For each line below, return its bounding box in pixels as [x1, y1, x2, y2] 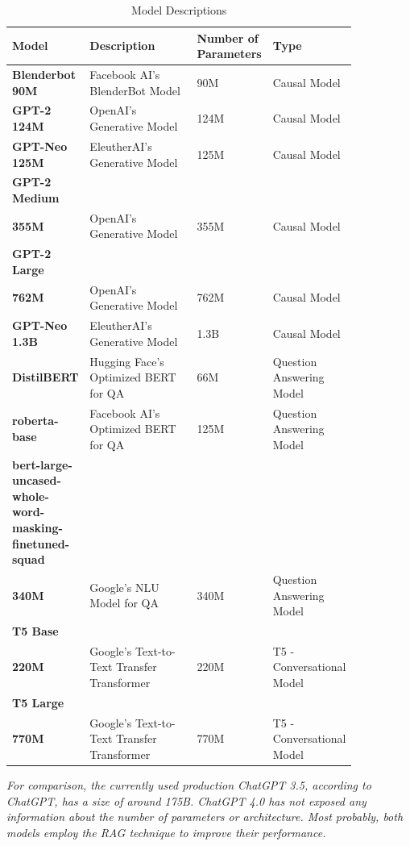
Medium [12, 189, 60, 206]
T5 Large [12, 694, 64, 711]
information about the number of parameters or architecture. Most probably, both [6, 808, 404, 825]
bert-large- [12, 456, 72, 473]
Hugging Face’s [89, 352, 164, 369]
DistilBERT [12, 369, 79, 385]
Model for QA [89, 594, 159, 611]
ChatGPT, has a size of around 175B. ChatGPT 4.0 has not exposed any [6, 792, 367, 809]
